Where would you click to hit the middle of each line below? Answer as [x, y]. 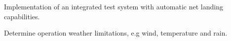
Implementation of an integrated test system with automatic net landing [114, 6]
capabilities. [22, 16]
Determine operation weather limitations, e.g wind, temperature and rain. [116, 33]
